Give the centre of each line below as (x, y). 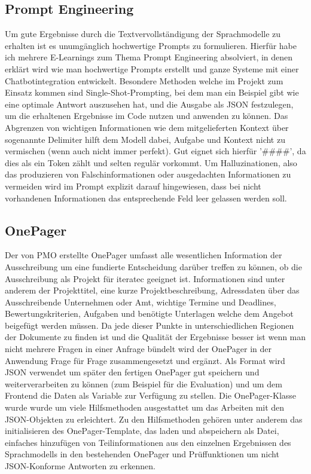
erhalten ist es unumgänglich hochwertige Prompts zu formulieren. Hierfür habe (151, 45)
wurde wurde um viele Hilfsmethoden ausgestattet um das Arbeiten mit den (145, 407)
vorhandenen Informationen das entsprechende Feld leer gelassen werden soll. (146, 198)
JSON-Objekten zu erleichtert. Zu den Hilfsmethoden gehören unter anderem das (154, 419)
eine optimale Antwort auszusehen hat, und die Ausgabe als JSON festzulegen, (149, 104)
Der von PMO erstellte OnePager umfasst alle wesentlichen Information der (144, 255)
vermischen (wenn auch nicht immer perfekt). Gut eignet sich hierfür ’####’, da (155, 151)
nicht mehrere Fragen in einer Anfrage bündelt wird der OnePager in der (138, 349)
